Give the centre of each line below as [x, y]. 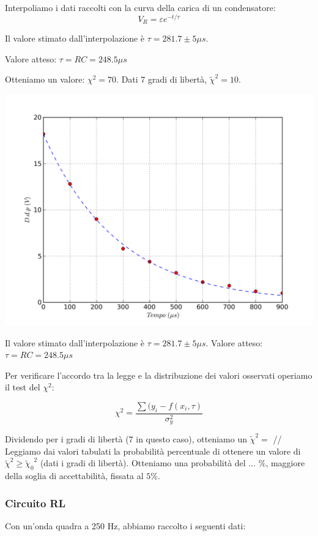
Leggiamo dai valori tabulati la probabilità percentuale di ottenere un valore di [153, 451]
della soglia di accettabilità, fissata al [74, 476]
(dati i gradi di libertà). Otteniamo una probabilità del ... [148, 463]
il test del [23, 387]
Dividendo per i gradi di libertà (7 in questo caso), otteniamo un [126, 439]
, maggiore [285, 463]
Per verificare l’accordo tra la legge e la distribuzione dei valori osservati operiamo [159, 375]
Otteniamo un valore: [45, 79]
